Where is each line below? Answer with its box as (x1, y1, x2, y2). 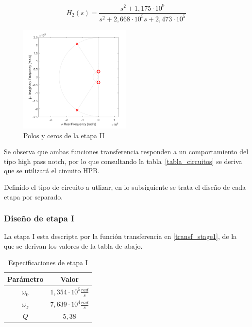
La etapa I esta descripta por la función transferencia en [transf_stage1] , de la (4, 231, 237, 241)
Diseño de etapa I (4, 212, 75, 224)
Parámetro (7, 274, 44, 284)
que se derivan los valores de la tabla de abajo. (4, 240, 143, 251)
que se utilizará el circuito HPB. (4, 165, 100, 176)
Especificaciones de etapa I (8, 257, 88, 267)
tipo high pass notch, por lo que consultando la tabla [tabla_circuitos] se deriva (4, 156, 242, 166)
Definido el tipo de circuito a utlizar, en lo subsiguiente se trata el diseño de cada (4, 182, 246, 192)
